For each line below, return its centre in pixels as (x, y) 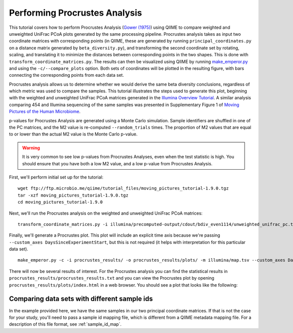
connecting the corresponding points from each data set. (66, 75)
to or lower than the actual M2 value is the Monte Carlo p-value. (73, 134)
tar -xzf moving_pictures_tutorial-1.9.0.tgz (73, 195)
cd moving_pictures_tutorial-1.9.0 (60, 202)
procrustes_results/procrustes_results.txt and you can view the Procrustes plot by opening (112, 278)
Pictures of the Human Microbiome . (45, 111)
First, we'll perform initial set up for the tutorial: (56, 177)
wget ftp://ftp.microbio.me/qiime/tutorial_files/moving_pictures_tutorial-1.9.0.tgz (123, 189)
